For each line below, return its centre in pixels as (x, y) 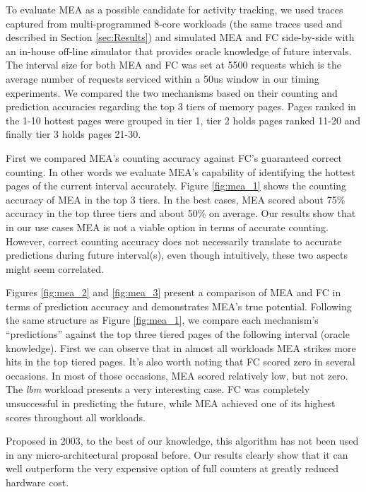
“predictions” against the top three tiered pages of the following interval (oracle (178, 334)
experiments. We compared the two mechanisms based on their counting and (172, 92)
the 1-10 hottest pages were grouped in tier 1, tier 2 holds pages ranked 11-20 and (183, 120)
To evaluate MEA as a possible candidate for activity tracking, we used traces (175, 9)
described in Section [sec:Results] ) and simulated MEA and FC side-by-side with (180, 37)
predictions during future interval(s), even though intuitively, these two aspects (177, 255)
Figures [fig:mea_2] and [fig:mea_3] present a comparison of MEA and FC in (173, 292)
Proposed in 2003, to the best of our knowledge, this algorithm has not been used (182, 441)
